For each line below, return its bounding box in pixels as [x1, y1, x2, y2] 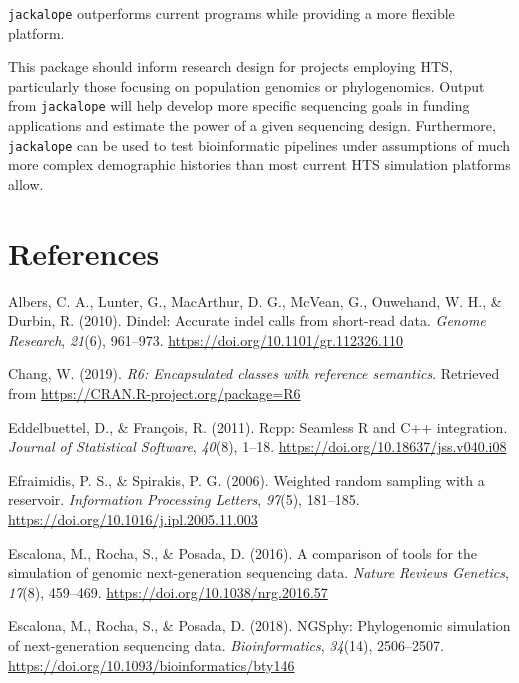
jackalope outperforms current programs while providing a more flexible [8, 3, 455, 23]
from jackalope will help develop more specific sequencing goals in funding [8, 95, 470, 116]
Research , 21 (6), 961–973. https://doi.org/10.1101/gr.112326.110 [8, 329, 403, 350]
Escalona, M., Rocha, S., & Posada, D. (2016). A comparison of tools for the [8, 542, 478, 563]
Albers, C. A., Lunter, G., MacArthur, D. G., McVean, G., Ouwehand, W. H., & [8, 290, 502, 311]
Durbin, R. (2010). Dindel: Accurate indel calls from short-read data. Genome [8, 310, 486, 331]
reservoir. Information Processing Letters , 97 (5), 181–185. [8, 489, 360, 510]
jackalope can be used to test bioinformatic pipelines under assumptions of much [8, 134, 511, 155]
